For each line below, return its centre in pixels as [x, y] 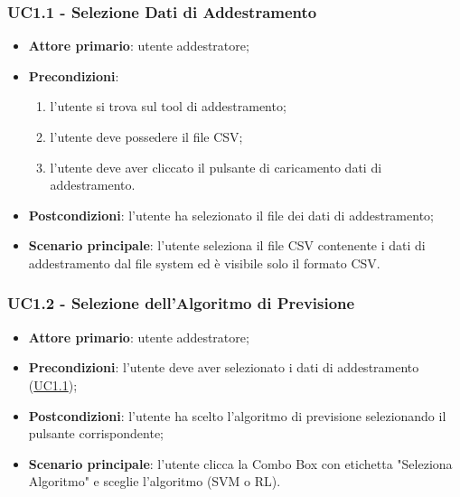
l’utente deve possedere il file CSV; [146, 136]
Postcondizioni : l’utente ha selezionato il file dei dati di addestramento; [231, 215]
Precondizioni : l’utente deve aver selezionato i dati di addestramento [224, 367]
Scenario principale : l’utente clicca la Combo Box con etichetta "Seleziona [240, 463]
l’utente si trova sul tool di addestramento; [168, 106]
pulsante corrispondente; [96, 433]
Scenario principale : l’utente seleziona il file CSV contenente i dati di [227, 245]
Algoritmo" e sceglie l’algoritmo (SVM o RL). [155, 481]
